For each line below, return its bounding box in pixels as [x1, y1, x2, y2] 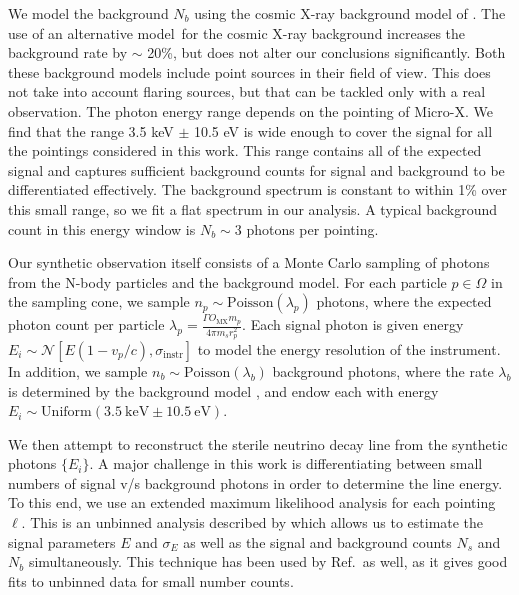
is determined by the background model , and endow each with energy [8, 380, 439, 401]
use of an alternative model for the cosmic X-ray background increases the [8, 22, 466, 43]
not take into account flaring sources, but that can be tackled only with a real [8, 81, 486, 102]
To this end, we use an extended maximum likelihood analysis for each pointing [8, 492, 496, 513]
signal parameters [8, 531, 116, 552]
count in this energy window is [8, 218, 196, 239]
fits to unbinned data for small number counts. [8, 570, 294, 591]
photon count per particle [8, 314, 165, 335]
